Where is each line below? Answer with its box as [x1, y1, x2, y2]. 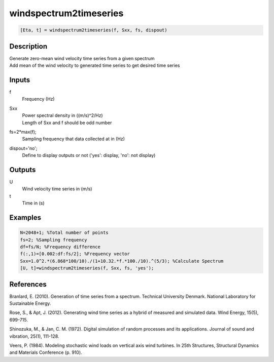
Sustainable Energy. [9, 300, 51, 306]
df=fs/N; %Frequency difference [20, 244, 101, 250]
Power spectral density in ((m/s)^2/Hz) [22, 112, 104, 118]
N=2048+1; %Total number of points [20, 230, 109, 235]
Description [9, 42, 48, 51]
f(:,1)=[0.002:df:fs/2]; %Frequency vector [20, 251, 130, 257]
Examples [9, 213, 42, 222]
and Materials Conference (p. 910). [9, 349, 82, 355]
